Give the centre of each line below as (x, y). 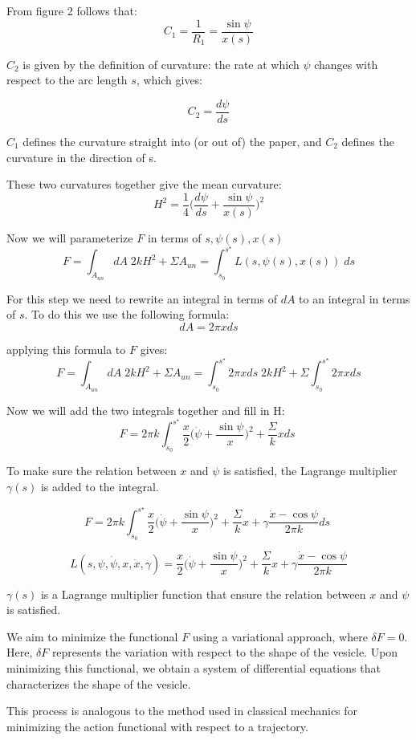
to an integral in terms (355, 298)
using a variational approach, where (280, 636)
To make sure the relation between (92, 471)
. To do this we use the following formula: (127, 314)
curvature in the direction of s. (82, 157)
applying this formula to (66, 349)
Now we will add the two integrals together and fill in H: (146, 410)
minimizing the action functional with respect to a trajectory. (157, 726)
